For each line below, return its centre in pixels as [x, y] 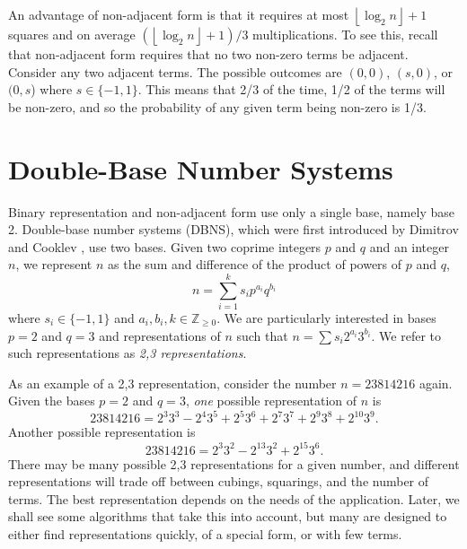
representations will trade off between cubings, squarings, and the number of [219, 481]
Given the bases [52, 401]
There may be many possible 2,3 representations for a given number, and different [234, 463]
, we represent [54, 264]
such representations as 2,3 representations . [128, 353]
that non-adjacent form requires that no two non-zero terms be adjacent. [208, 54]
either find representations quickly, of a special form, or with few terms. [205, 533]
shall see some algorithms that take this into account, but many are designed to [228, 516]
